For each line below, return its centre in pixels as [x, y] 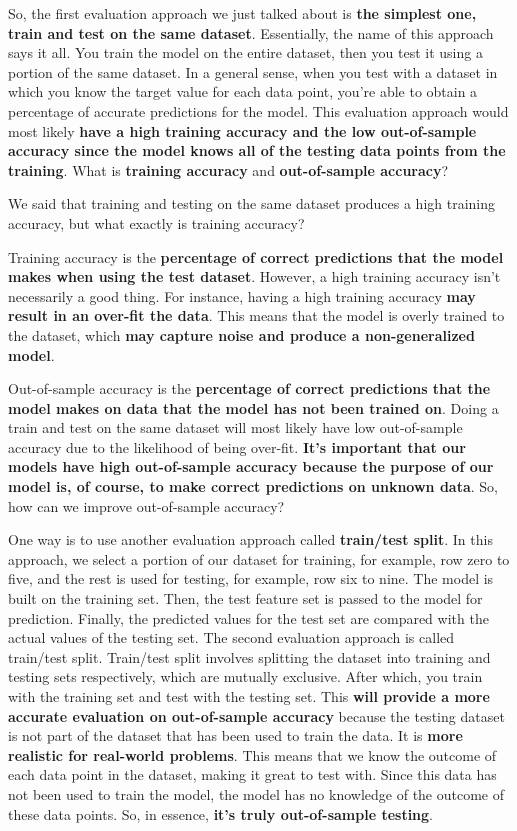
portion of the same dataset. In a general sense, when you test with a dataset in [253, 71]
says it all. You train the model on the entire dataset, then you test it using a [245, 52]
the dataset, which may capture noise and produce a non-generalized [241, 334]
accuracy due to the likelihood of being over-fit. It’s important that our [237, 446]
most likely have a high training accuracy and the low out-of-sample [242, 130]
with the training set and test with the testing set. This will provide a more [249, 696]
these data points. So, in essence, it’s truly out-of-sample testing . [221, 813]
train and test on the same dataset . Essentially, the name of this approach [251, 32]
